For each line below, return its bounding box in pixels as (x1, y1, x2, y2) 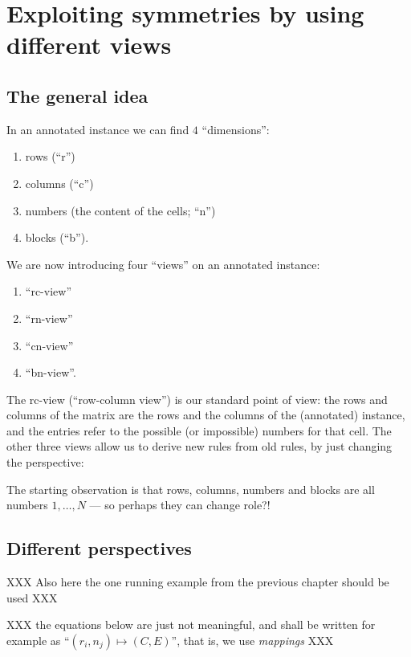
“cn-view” (25, 337, 74, 353)
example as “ (6, 631, 70, 648)
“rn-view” (25, 309, 73, 326)
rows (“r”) (25, 148, 75, 165)
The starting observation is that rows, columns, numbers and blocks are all (6, 480, 375, 497)
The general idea (6, 83, 149, 108)
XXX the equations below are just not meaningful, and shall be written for (6, 616, 376, 633)
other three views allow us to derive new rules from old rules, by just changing (6, 438, 393, 455)
